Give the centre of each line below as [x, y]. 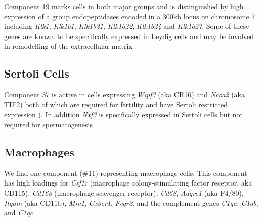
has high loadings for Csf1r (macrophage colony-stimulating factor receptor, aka [128, 183]
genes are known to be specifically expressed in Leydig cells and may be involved [129, 36]
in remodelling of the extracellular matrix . [71, 46]
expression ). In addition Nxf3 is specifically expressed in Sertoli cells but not [123, 114]
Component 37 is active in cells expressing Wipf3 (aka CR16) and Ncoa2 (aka [125, 95]
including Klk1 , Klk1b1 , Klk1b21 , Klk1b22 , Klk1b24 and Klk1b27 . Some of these [127, 26]
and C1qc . [20, 213]
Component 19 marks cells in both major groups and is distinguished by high [124, 6]
